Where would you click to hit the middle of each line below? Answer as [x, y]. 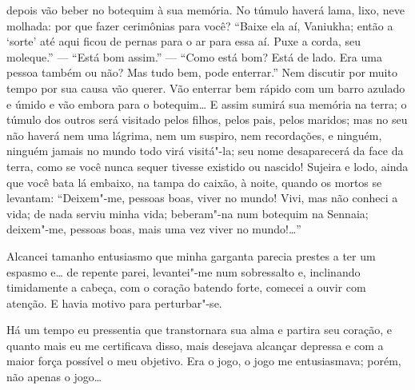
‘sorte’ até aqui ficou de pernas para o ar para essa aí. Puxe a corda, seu [184, 41]
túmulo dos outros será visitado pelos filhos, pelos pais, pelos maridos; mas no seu [207, 119]
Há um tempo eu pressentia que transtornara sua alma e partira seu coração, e [200, 330]
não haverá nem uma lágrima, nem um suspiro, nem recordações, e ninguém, [194, 135]
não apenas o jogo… [54, 377]
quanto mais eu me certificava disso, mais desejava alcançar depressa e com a [195, 345]
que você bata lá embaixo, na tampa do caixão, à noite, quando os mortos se [194, 182]
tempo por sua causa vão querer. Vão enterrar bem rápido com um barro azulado [206, 88]
